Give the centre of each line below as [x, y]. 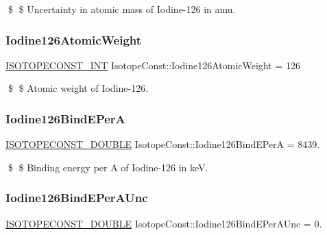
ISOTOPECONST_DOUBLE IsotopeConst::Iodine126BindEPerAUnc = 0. [164, 223]
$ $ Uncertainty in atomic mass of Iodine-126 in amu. [122, 9]
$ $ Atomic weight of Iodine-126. [78, 88]
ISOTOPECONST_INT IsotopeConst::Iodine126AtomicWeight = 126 [153, 65]
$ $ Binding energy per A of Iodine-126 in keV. [108, 167]
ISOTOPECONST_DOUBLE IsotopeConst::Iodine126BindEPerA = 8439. [163, 144]
